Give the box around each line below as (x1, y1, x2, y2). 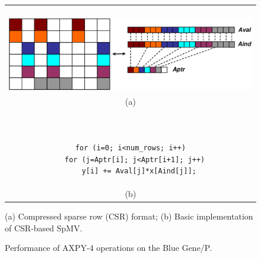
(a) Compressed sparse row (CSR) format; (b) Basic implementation (5, 210, 253, 222)
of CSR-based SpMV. (5, 221, 82, 234)
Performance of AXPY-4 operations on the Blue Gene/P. (5, 241, 212, 254)
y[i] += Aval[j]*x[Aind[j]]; (81, 167, 196, 176)
